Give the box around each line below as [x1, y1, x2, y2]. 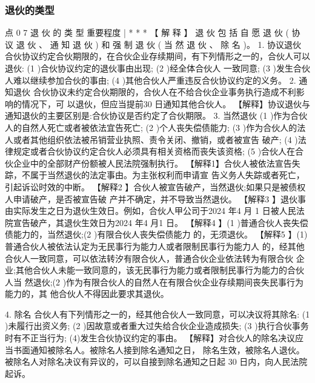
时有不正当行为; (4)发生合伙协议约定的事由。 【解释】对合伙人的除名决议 [5, 331, 296, 344]
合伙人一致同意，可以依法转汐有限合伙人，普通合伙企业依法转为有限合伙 [5, 251, 293, 264]
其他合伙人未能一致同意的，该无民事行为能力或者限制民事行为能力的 [15, 264, 287, 276]
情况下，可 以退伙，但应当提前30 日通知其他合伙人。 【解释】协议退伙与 [21, 97, 310, 110]
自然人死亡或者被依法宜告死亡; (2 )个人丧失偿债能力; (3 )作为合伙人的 [21, 121, 297, 133]
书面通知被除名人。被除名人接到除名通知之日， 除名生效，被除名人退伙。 [13, 343, 305, 356]
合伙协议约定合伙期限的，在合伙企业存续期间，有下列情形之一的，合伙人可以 [5, 50, 310, 62]
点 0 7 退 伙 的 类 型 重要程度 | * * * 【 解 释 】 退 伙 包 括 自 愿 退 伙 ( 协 [5, 26, 300, 39]
